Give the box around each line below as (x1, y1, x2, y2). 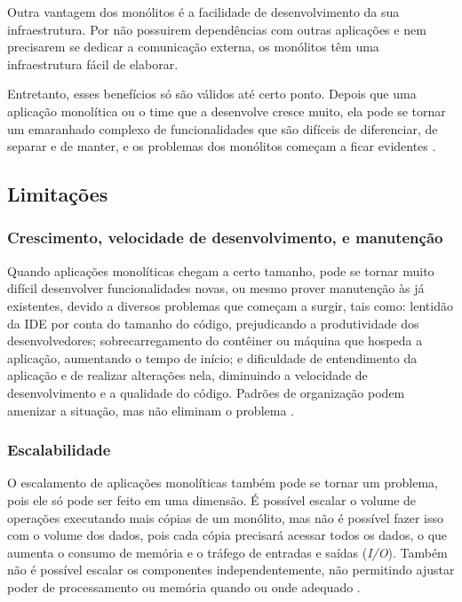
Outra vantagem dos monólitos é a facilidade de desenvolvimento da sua (7, 3, 400, 20)
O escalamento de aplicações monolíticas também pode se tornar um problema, (7, 473, 438, 492)
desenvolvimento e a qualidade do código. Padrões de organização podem (7, 383, 405, 401)
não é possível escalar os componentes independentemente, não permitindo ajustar (7, 560, 455, 579)
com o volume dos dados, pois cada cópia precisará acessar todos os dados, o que (7, 526, 448, 544)
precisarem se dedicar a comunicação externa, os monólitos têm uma (7, 37, 379, 56)
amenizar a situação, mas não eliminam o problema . (7, 400, 294, 419)
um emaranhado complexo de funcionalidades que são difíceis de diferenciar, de (7, 119, 438, 138)
